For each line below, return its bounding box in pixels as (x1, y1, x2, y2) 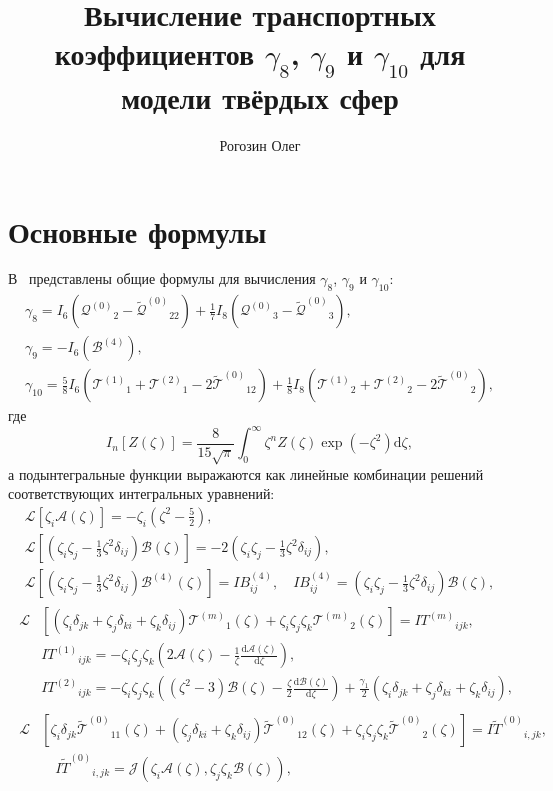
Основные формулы (8, 210, 267, 251)
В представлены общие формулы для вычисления (8, 268, 316, 289)
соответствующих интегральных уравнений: (8, 483, 275, 504)
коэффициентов (54, 33, 255, 74)
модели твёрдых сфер (121, 76, 399, 117)
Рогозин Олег (219, 134, 301, 155)
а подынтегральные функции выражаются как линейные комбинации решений (8, 463, 484, 484)
